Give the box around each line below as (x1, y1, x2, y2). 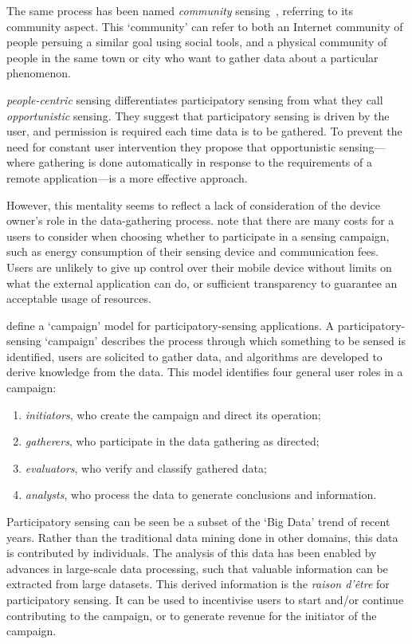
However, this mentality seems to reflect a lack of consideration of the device (6, 196, 380, 213)
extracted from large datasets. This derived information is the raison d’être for (6, 575, 390, 592)
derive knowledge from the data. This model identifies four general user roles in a (6, 363, 403, 380)
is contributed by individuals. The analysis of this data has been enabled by (6, 544, 377, 561)
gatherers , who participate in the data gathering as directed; (25, 433, 320, 450)
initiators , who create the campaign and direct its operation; (25, 406, 321, 422)
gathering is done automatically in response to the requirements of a (38, 154, 372, 171)
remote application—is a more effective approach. (6, 169, 248, 186)
